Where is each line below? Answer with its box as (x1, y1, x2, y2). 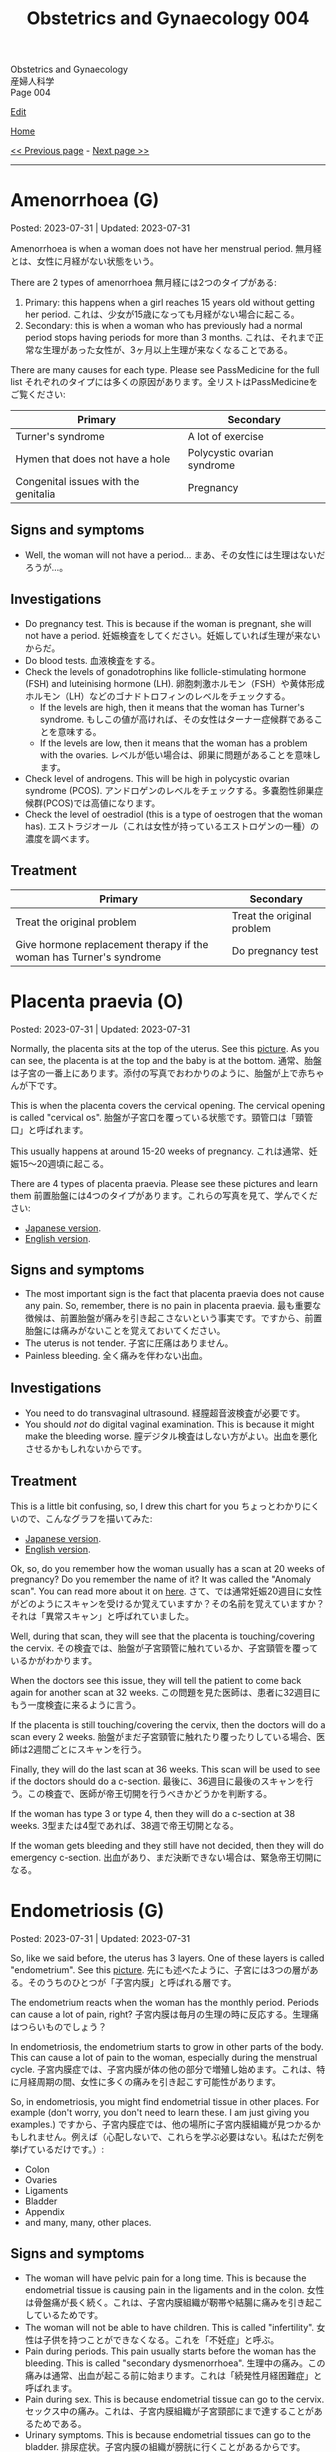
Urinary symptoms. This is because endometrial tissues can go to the (24, 2428, 312, 2441)
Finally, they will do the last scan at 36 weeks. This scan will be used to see (10, 1763, 321, 1775)
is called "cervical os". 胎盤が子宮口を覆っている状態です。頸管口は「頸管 (10, 1111, 313, 1123)
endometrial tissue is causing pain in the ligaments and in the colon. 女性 (24, 2283, 325, 2296)
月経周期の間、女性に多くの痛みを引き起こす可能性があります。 (18, 2075, 282, 2087)
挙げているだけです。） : (10, 2143, 105, 2155)
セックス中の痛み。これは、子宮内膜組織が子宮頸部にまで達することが (24, 2405, 315, 2417)
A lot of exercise (187, 430, 265, 444)
